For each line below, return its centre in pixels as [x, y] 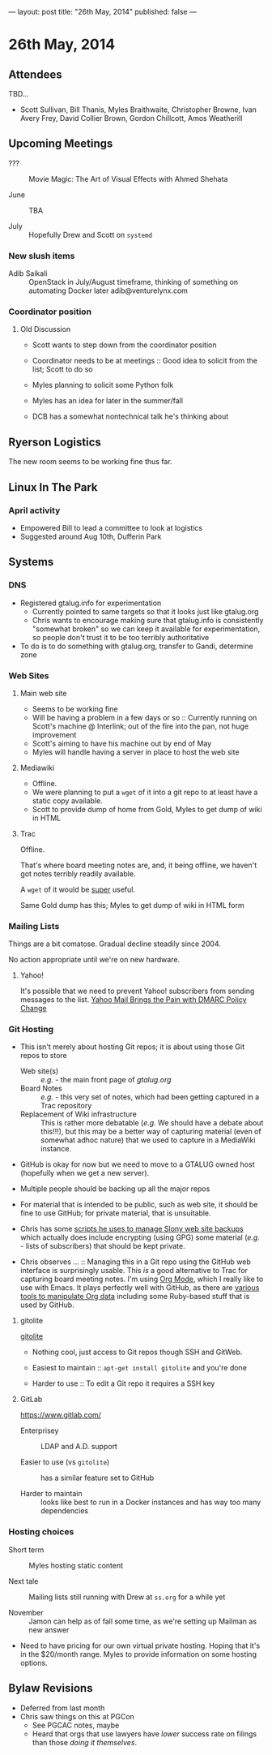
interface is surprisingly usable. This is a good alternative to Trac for [134, 1271]
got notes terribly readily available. [78, 873]
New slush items [42, 256]
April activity [34, 510]
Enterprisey [39, 1430]
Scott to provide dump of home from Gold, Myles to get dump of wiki [147, 809]
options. [34, 1663]
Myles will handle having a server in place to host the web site [136, 752]
